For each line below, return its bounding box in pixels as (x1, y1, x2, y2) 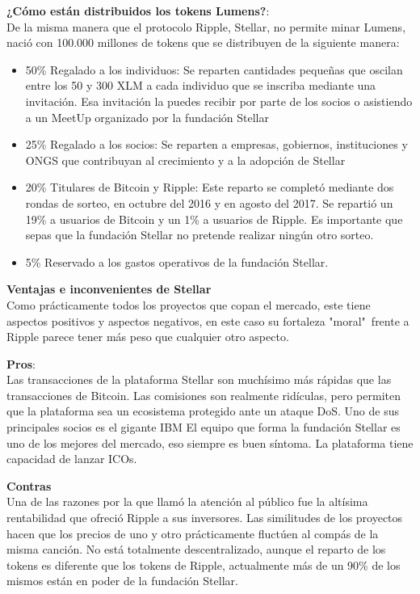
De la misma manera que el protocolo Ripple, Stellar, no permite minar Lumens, (6, 18, 406, 35)
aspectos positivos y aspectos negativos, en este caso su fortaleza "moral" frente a (6, 312, 409, 329)
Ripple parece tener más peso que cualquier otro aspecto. (6, 328, 289, 345)
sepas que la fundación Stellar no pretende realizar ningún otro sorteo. (25, 226, 374, 243)
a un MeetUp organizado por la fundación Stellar (25, 108, 269, 125)
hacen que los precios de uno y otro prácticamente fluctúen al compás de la (6, 524, 379, 541)
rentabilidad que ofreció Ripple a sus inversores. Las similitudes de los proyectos (6, 509, 403, 526)
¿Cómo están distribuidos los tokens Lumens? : (6, 2, 270, 19)
